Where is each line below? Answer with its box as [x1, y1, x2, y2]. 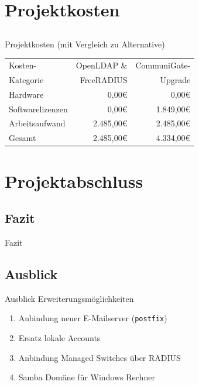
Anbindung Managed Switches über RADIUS [18, 351, 181, 363]
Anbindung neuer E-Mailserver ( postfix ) [18, 312, 167, 324]
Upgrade [160, 73, 191, 85]
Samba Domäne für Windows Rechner [18, 371, 155, 383]
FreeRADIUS [80, 73, 128, 85]
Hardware [9, 88, 44, 100]
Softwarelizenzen [9, 102, 68, 115]
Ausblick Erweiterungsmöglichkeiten [5, 292, 134, 304]
